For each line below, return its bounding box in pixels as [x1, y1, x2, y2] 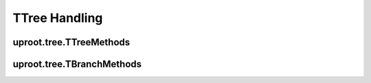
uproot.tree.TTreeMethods [12, 36, 131, 48]
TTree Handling [12, 10, 103, 25]
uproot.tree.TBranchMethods [12, 58, 142, 70]
